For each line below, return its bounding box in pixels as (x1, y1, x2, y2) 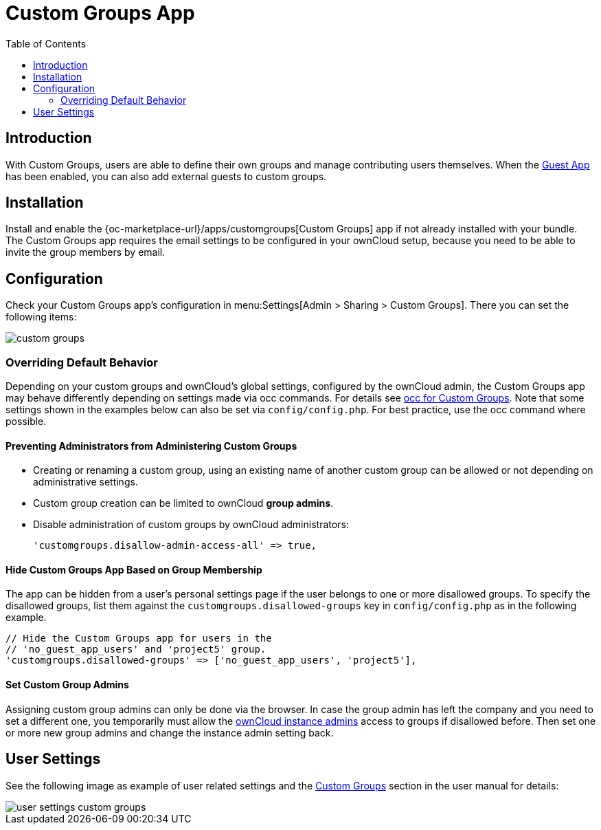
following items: (5, 311, 77, 323)
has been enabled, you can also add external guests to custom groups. (5, 170, 327, 182)
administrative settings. (33, 476, 138, 488)
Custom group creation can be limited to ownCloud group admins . (33, 497, 334, 510)
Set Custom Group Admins (5, 679, 129, 691)
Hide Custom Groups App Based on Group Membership (5, 563, 262, 576)
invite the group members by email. (5, 246, 166, 259)
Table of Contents (5, 37, 87, 50)
